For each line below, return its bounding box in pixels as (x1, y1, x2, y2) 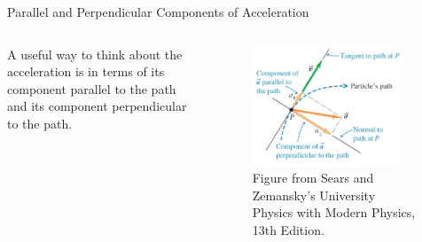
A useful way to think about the (7, 44, 183, 63)
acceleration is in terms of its (7, 62, 165, 81)
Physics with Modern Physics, (252, 203, 416, 222)
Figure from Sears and (252, 168, 374, 187)
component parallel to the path (7, 79, 176, 98)
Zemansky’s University (252, 185, 376, 204)
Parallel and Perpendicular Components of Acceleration (7, 3, 309, 20)
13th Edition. (252, 221, 324, 239)
